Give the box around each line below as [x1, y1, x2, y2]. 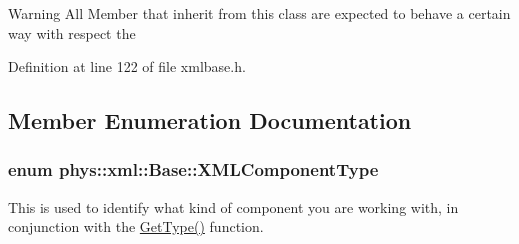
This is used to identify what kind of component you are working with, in [8, 196, 459, 217]
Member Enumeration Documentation [8, 105, 412, 136]
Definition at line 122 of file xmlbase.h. [8, 56, 246, 77]
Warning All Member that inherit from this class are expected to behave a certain [8, 3, 511, 23]
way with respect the [8, 22, 136, 43]
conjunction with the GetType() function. [8, 216, 264, 237]
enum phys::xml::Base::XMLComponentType [8, 157, 379, 182]
